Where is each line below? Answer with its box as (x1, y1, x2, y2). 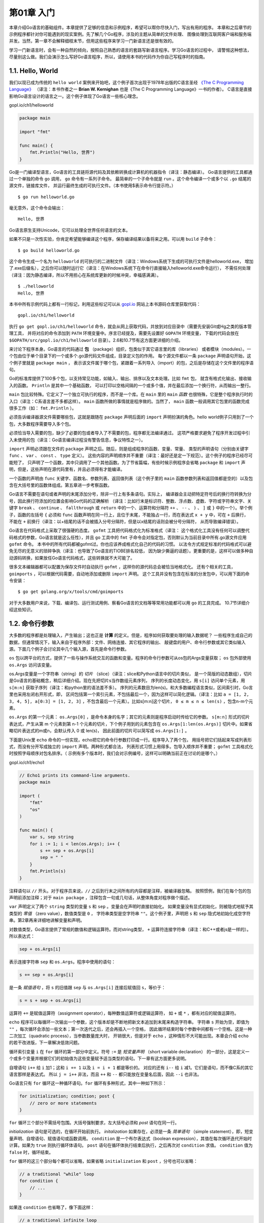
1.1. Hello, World (9, 67, 58, 75)
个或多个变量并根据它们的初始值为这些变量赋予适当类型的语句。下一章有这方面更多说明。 (9, 1056, 189, 1062)
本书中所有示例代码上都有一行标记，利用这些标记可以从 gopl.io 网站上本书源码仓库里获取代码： (9, 301, 201, 307)
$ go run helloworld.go (18, 194, 75, 200)
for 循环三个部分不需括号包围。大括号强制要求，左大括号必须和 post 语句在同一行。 (9, 1120, 179, 1126)
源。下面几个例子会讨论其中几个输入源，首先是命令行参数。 (9, 646, 129, 652)
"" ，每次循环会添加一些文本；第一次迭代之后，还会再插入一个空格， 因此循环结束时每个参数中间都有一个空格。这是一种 (9, 1026, 252, 1032)
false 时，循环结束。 (9, 1149, 54, 1155)
